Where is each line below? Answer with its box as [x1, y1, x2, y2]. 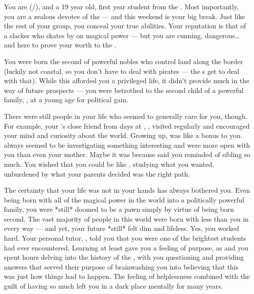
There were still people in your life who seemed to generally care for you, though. [4, 111, 248, 121]
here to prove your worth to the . [17, 40, 116, 50]
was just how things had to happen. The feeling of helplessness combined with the [4, 271, 250, 281]
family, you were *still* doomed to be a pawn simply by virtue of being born [4, 204, 234, 214]
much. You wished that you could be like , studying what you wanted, [4, 158, 214, 169]
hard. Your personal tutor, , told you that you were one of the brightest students [4, 233, 246, 243]
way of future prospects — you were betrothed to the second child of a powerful [4, 85, 244, 95]
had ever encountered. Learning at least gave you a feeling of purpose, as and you [4, 242, 249, 252]
